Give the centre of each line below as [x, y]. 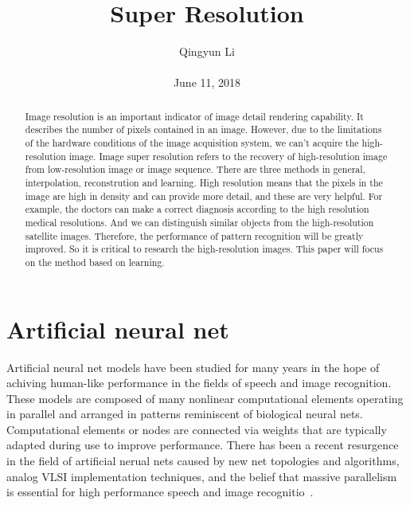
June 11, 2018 [207, 82]
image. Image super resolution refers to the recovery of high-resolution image [228, 156]
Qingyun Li [207, 51]
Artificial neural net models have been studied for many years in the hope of [193, 367]
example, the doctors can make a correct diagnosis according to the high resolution [197, 209]
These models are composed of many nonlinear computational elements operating [205, 398]
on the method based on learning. [95, 262]
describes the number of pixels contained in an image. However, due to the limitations [203, 129]
